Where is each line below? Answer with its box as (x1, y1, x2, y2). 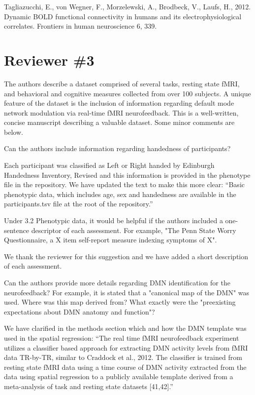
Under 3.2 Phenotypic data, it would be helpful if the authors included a (4, 215, 223, 226)
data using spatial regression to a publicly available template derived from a (4, 371, 233, 382)
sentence (4, 225, 30, 235)
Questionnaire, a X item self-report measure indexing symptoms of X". (4, 235, 217, 245)
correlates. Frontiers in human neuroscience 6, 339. (4, 21, 157, 31)
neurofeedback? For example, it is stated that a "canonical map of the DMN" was (4, 287, 250, 297)
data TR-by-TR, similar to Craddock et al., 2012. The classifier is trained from (4, 352, 242, 362)
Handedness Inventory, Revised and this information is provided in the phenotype (4, 169, 251, 180)
